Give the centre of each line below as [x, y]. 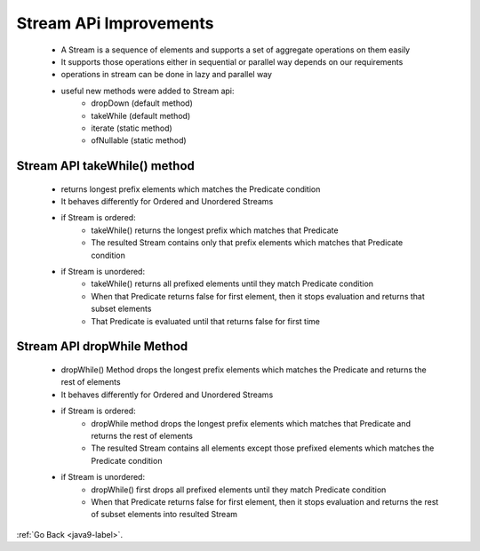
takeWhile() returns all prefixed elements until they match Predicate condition [232, 283]
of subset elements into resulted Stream [164, 515]
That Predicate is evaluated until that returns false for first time [205, 321]
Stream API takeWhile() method [106, 166]
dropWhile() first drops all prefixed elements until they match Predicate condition [239, 490]
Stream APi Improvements [115, 23]
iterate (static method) [132, 128]
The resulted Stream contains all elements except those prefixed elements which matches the [263, 448]
